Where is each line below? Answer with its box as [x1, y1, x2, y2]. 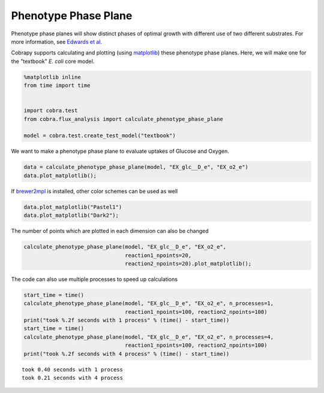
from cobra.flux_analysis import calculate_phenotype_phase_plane [23, 116, 223, 122]
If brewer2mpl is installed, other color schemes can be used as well [11, 188, 178, 195]
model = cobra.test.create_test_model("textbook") [23, 132, 176, 139]
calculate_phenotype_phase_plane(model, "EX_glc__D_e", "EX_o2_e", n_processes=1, [23, 300, 274, 307]
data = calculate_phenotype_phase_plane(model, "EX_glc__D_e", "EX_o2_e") [23, 164, 249, 171]
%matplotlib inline [23, 74, 81, 80]
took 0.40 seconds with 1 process [22, 366, 123, 373]
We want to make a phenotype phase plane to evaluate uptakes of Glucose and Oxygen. [11, 147, 229, 155]
